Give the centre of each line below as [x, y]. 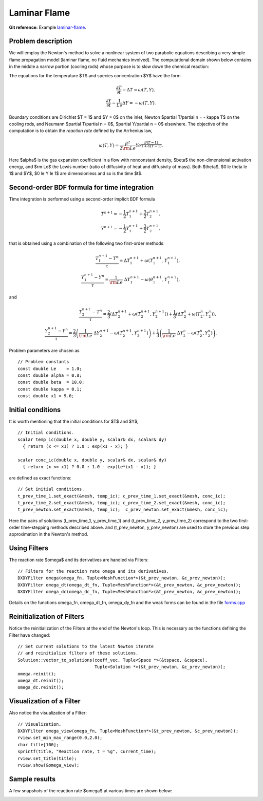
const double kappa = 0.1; [50, 389]
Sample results [32, 779]
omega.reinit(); [37, 674]
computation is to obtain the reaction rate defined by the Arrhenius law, [81, 131]
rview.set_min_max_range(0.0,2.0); [60, 738]
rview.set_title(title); [47, 758]
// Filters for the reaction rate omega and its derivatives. [94, 571]
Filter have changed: [30, 635]
